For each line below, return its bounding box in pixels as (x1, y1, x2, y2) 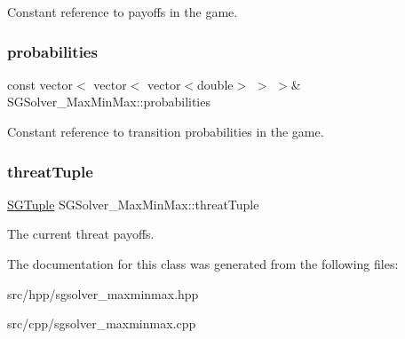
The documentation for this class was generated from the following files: (7, 255, 399, 272)
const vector (7, 75, 73, 93)
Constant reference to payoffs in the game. (7, 3, 238, 20)
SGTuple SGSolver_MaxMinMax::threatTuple (7, 194, 259, 213)
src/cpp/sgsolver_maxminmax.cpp (7, 314, 196, 333)
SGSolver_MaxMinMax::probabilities (7, 92, 210, 111)
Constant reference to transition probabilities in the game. (7, 122, 324, 140)
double (197, 75, 234, 93)
